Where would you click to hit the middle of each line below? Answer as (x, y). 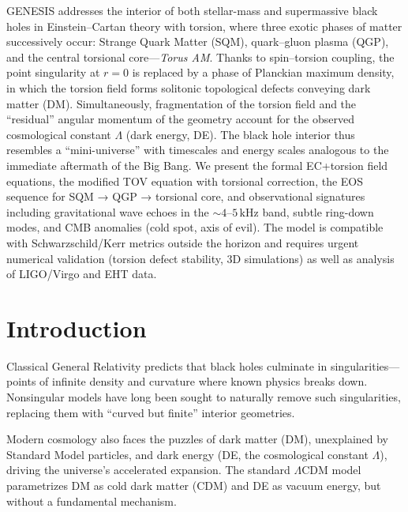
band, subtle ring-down (318, 211)
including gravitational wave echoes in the (108, 211)
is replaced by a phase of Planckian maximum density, (263, 72)
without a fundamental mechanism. (92, 501)
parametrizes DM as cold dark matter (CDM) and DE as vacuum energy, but (194, 485)
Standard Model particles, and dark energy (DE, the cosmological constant (187, 454)
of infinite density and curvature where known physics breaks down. (204, 381)
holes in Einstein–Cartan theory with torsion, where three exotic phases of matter (204, 26)
